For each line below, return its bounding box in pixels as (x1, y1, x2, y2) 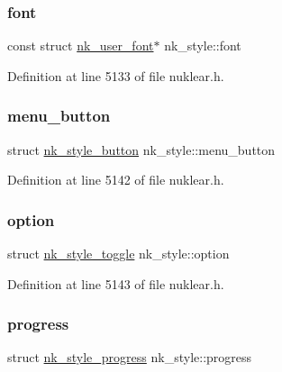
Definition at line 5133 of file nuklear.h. (7, 66, 224, 85)
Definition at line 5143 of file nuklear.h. (7, 274, 224, 293)
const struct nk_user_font (7, 36, 154, 55)
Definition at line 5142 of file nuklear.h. (7, 170, 224, 189)
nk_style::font (164, 36, 241, 55)
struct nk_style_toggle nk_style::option (7, 244, 230, 263)
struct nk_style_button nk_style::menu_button (7, 140, 276, 159)
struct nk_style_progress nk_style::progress (7, 348, 252, 367)
